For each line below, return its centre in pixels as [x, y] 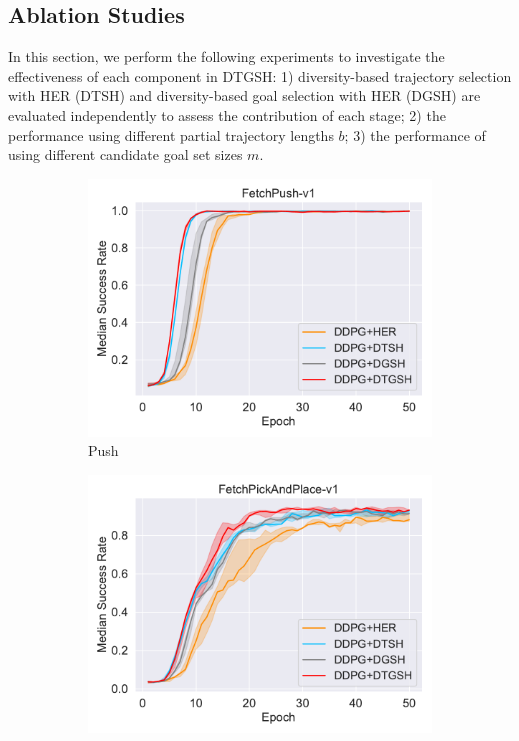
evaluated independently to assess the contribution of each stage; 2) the [227, 114]
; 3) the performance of [415, 134]
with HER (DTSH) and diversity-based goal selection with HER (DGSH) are [244, 95]
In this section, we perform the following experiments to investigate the [226, 56]
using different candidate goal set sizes [125, 154]
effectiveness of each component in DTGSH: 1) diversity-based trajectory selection [260, 75]
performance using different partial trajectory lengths [171, 134]
